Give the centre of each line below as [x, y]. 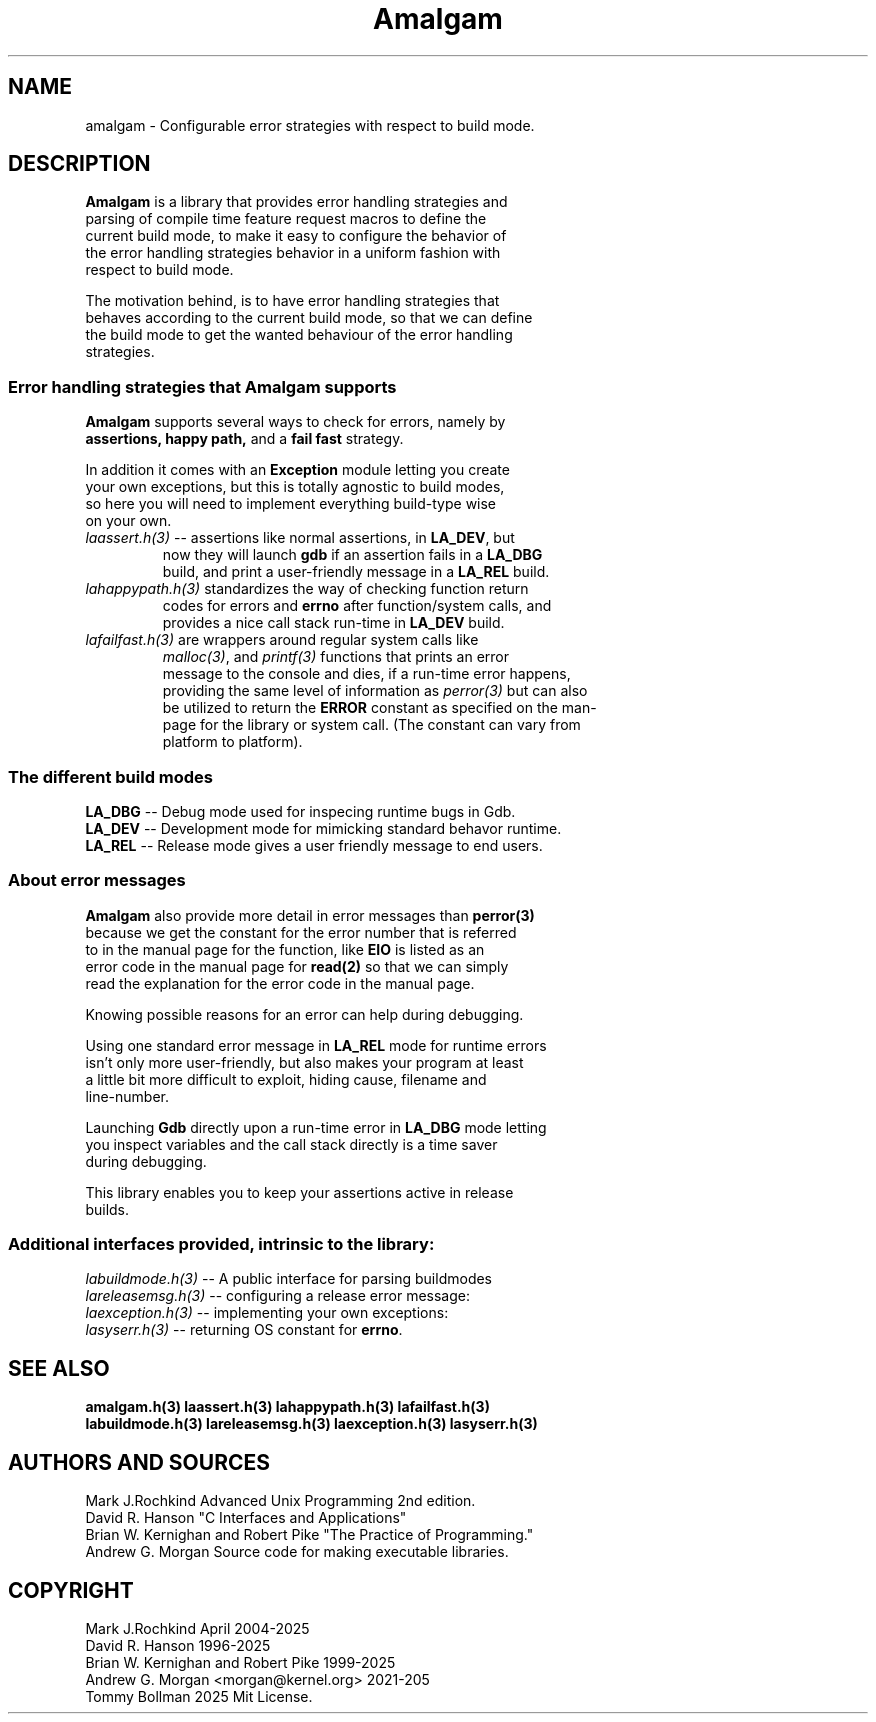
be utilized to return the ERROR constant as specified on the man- [379, 708]
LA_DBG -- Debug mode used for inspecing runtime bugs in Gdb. [300, 811]
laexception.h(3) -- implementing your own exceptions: [267, 1313]
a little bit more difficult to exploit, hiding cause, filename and [286, 1079]
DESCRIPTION [79, 164]
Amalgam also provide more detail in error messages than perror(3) [310, 915]
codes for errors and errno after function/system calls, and [357, 606]
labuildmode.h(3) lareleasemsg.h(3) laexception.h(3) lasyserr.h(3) [311, 1424]
